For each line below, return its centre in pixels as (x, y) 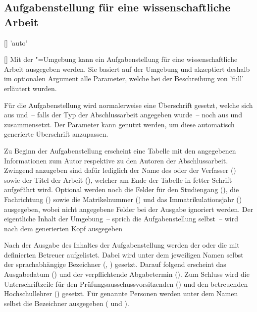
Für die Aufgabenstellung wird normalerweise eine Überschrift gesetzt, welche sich (128, 105)
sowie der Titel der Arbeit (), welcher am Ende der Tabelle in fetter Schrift (118, 180)
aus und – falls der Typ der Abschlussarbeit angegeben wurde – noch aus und (123, 115)
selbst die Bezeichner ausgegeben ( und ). (67, 303)
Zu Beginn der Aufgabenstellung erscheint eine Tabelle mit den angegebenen (120, 150)
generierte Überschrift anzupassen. (56, 134)
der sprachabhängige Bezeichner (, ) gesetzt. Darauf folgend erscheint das (115, 264)
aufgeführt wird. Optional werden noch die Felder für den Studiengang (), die (122, 189)
